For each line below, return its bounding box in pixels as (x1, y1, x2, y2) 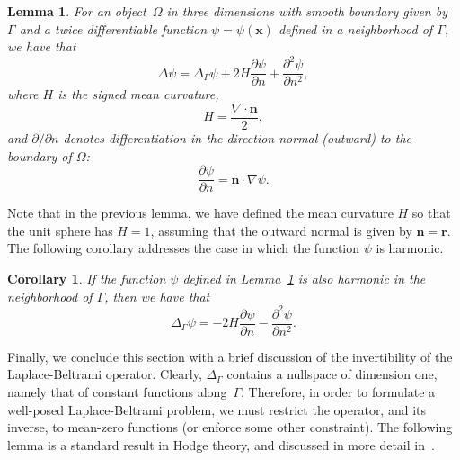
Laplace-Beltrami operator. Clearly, (7, 365, 202, 383)
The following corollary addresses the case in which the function (7, 239, 360, 257)
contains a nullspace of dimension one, (226, 365, 438, 383)
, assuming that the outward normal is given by (150, 221, 412, 239)
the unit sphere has (7, 221, 113, 239)
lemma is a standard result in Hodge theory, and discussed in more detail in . (7, 435, 435, 454)
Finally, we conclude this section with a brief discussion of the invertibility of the (7, 347, 453, 365)
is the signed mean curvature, (57, 85, 219, 104)
